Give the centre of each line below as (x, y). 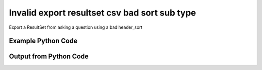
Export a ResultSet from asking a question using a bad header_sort (76, 27)
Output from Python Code (49, 57)
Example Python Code (43, 41)
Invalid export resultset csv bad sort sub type (103, 13)
